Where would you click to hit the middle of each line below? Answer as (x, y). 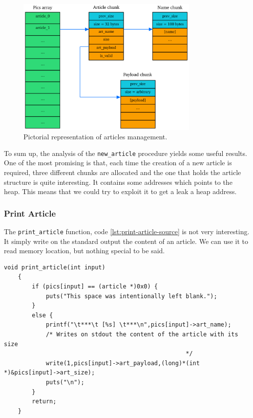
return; (44, 402)
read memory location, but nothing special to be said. (84, 251)
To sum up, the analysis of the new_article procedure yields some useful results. (126, 153)
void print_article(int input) (55, 267)
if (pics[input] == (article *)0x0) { (95, 287)
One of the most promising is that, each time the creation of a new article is (118, 163)
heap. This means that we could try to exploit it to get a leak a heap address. (120, 191)
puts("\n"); (65, 382)
